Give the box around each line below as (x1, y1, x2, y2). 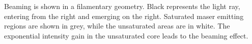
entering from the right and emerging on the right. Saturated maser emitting (4, 10, 244, 21)
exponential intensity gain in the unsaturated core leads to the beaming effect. (4, 30, 248, 40)
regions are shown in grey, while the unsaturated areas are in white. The (4, 20, 230, 31)
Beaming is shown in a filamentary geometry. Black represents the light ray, (4, 1, 240, 11)
